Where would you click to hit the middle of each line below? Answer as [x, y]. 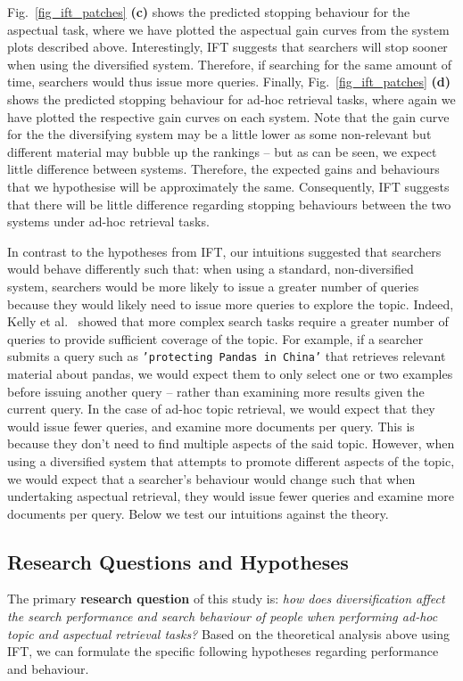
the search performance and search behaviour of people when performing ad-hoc [223, 616]
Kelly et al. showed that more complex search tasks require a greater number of [228, 321]
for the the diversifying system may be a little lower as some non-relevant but [219, 134]
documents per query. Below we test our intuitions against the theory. [198, 513]
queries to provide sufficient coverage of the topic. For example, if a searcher [215, 338]
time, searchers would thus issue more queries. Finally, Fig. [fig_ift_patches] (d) [229, 82]
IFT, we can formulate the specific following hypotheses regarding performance [223, 651]
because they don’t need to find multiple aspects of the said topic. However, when [231, 443]
